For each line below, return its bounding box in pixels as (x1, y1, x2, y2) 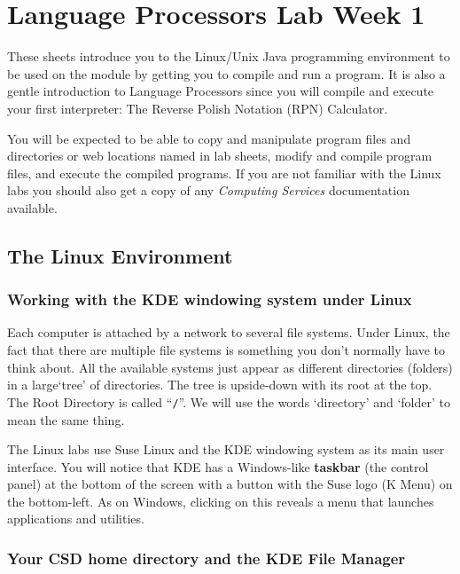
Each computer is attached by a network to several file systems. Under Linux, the (7, 323, 450, 342)
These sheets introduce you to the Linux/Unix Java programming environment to (7, 47, 450, 66)
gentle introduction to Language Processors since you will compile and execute (7, 82, 434, 100)
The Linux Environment (7, 241, 233, 269)
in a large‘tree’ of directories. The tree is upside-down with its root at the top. (7, 375, 433, 394)
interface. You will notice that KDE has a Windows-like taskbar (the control (7, 457, 429, 476)
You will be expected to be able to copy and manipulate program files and (7, 129, 411, 147)
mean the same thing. (7, 410, 125, 429)
